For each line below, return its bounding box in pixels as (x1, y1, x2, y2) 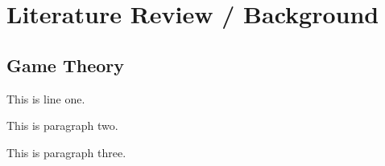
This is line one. (6, 90, 85, 107)
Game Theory (6, 52, 125, 77)
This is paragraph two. (6, 117, 118, 134)
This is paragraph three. (6, 144, 126, 160)
